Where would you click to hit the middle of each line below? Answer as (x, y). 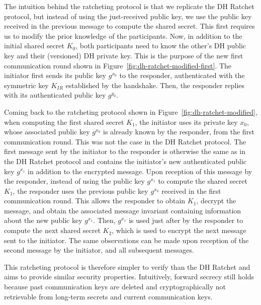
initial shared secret (34, 46)
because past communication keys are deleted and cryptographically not (115, 287)
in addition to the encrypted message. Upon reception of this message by (140, 171)
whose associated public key (47, 132)
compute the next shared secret (52, 230)
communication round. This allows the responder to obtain (95, 201)
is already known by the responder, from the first (179, 132)
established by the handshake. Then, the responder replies (155, 85)
